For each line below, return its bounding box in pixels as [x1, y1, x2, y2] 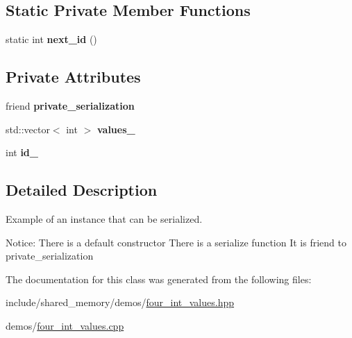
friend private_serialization [6, 99, 135, 112]
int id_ [6, 145, 38, 160]
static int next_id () [6, 32, 97, 47]
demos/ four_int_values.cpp [6, 318, 124, 332]
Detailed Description [6, 179, 158, 201]
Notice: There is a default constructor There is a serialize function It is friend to [6, 235, 346, 249]
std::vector [6, 121, 50, 136]
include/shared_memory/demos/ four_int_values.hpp [6, 295, 235, 310]
